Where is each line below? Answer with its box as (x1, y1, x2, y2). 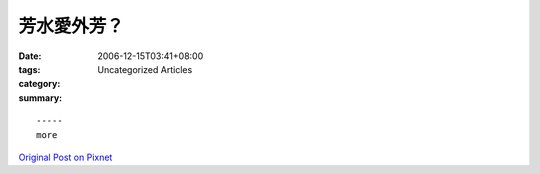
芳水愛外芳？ (18, 15, 125, 37)
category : (18, 78, 61, 90)
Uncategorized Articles (97, 63, 193, 75)
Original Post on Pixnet (18, 151, 113, 163)
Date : (18, 50, 42, 62)
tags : (18, 63, 41, 75)
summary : (18, 91, 63, 104)
